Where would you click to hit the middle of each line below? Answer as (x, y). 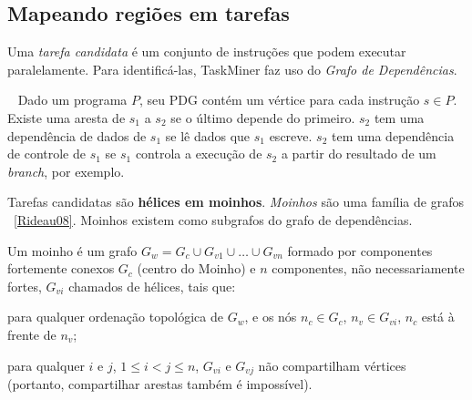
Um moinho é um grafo (72, 250)
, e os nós (271, 317)
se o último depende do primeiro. (263, 117)
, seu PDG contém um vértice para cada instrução (280, 100)
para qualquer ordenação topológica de (115, 317)
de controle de (46, 154)
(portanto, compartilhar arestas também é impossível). (160, 383)
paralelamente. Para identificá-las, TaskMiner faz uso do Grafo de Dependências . (232, 69)
